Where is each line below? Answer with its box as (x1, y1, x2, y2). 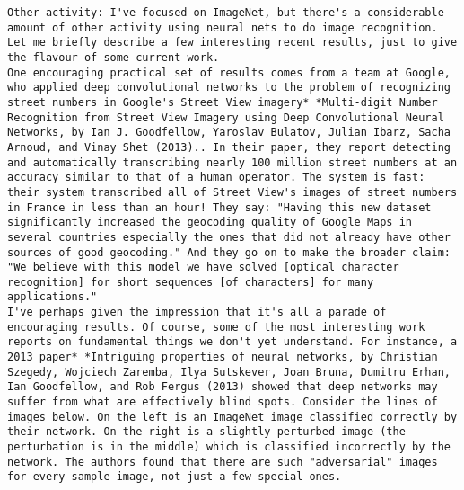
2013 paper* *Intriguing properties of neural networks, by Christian (7, 351, 438, 364)
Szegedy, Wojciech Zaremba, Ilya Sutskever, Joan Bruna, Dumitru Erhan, (7, 365, 451, 379)
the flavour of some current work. (7, 50, 220, 64)
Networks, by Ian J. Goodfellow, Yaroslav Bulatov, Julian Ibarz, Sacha (7, 126, 451, 139)
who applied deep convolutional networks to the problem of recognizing (7, 81, 451, 94)
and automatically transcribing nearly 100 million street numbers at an (7, 156, 458, 169)
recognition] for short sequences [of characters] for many (7, 275, 374, 289)
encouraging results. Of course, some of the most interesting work (7, 320, 425, 334)
